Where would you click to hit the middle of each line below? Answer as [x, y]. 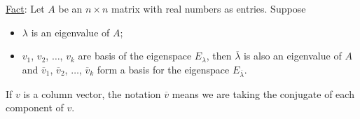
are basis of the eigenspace [135, 56]
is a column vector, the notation [92, 93]
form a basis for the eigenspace [163, 69]
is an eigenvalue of [70, 32]
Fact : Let [25, 8]
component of [35, 107]
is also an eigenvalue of [292, 56]
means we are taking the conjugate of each [263, 93]
